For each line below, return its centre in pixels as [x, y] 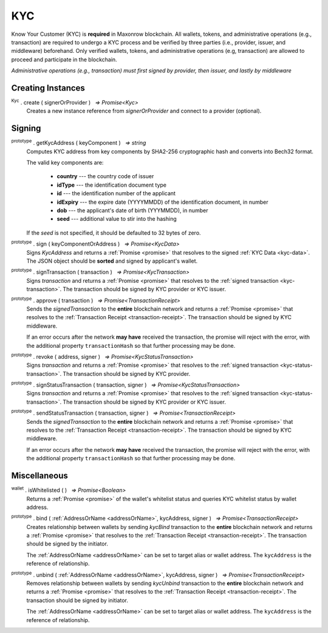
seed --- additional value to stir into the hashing [117, 219]
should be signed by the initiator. [67, 544]
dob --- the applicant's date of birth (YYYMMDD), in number [132, 210]
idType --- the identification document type [112, 185]
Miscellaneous [39, 476]
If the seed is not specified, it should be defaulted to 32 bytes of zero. [114, 233]
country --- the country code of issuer [105, 176]
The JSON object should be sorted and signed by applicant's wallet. [112, 261]
